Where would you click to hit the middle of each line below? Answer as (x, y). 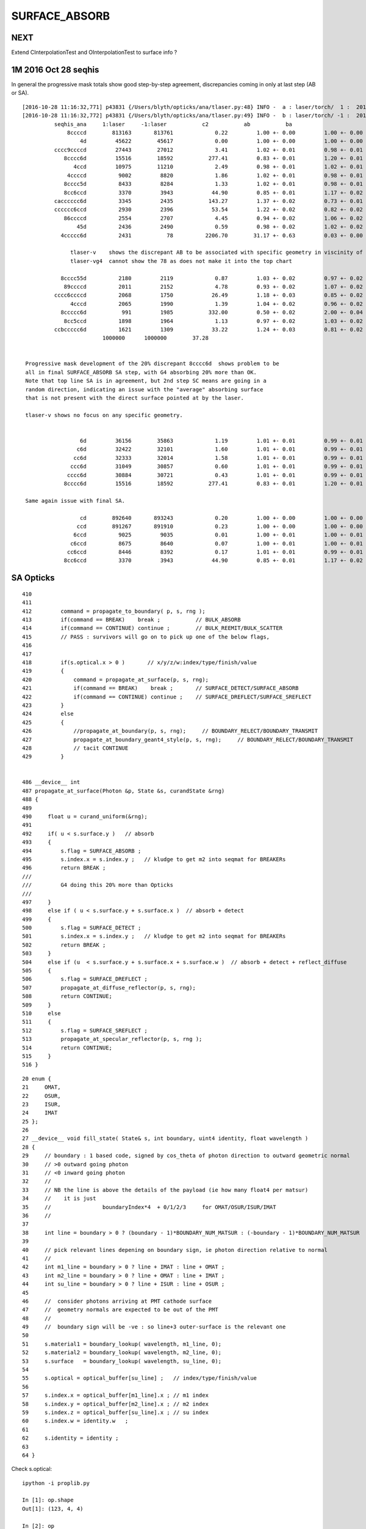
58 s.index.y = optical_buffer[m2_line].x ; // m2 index (115, 1404)
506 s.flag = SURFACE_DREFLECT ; (85, 979)
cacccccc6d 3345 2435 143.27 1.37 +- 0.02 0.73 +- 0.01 (208, 201)
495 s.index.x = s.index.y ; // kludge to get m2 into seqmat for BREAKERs (154, 859)
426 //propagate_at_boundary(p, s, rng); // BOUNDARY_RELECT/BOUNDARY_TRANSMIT (170, 731)
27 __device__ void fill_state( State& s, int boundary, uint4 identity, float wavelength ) (165, 1138)
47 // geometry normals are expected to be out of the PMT (120, 1310)
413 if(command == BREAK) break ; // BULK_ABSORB (131, 620)
